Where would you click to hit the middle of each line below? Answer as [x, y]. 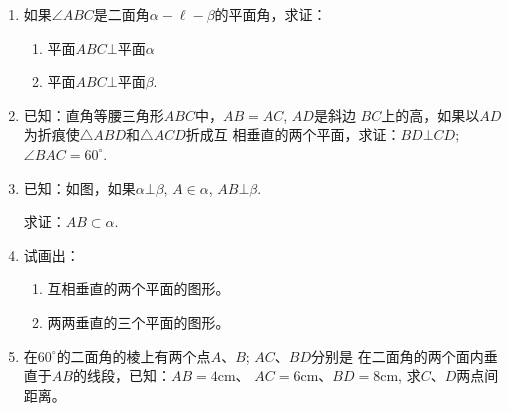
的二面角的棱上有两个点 [133, 355]
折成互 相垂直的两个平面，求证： [293, 134]
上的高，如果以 [430, 114]
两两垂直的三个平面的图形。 [138, 321]
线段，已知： [128, 375]
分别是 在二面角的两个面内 [397, 355]
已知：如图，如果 [79, 187]
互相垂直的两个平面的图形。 [138, 288]
